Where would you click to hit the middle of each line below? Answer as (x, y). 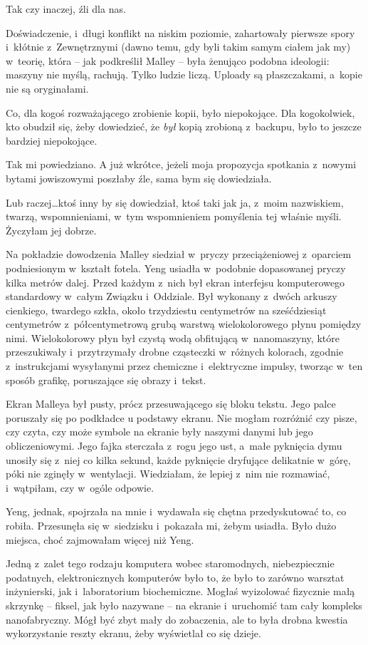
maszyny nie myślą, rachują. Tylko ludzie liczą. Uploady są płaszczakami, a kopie (184, 74)
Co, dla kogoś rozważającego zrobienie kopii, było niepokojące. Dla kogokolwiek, (180, 112)
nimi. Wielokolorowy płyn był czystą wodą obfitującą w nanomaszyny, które (173, 337)
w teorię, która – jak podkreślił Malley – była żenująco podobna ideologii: (168, 60)
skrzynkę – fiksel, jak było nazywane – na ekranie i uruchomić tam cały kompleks (184, 605)
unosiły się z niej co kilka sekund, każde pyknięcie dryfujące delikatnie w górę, (178, 459)
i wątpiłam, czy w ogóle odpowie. (80, 487)
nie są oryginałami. (47, 88)
